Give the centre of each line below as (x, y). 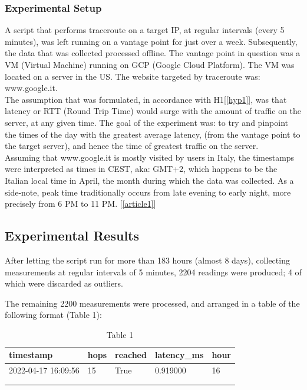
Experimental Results (72, 235)
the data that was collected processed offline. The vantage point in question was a (153, 53)
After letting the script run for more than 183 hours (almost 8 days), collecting (147, 260)
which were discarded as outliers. (64, 283)
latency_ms (179, 355)
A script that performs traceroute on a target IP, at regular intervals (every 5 (145, 30)
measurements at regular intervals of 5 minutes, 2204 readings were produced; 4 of (153, 272)
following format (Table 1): (53, 315)
